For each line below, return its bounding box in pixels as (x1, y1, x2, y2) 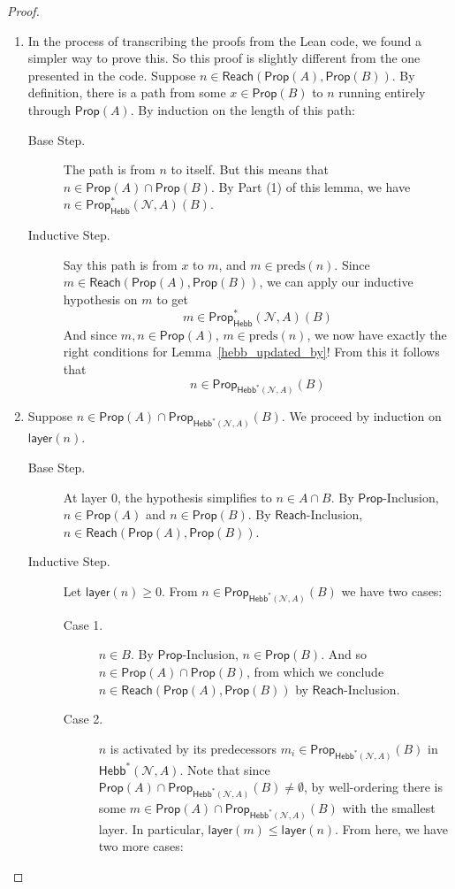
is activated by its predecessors (110, 739, 277, 757)
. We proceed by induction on (281, 407, 442, 425)
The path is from (63, 160, 155, 179)
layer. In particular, (98, 819, 204, 838)
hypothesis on (63, 289, 138, 308)
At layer (63, 487, 108, 506)
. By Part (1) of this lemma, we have (210, 177, 411, 195)
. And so (321, 645, 367, 663)
